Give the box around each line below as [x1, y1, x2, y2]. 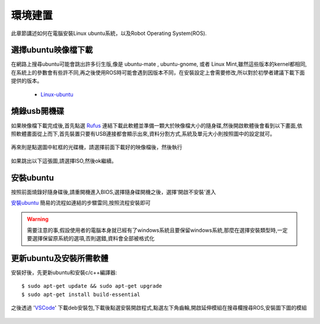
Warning [27, 215, 49, 223]
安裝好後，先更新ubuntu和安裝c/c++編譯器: [11, 269, 117, 276]
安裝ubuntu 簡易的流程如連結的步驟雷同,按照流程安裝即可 [11, 199, 151, 206]
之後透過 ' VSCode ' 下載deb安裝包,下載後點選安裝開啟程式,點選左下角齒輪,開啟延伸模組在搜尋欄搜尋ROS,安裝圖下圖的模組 [11, 304, 308, 312]
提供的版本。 [11, 77, 43, 84]
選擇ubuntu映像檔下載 [11, 45, 93, 55]
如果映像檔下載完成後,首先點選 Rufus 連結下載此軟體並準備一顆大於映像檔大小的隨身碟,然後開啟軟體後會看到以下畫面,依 [11, 122, 303, 129]
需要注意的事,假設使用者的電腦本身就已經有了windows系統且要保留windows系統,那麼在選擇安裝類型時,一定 [27, 226, 288, 234]
